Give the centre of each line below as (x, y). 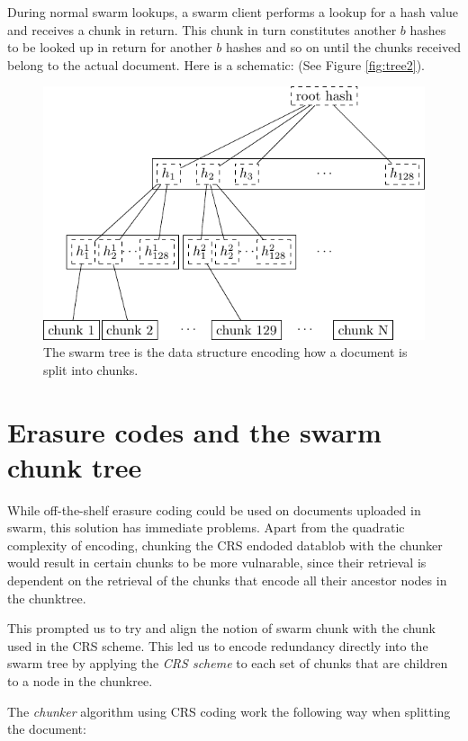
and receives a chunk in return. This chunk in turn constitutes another (202, 29)
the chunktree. (47, 598)
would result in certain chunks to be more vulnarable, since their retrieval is (217, 562)
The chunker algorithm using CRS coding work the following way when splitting (229, 711)
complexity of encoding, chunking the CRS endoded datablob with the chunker (225, 545)
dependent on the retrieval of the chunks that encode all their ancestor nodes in (227, 580)
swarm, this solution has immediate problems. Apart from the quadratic (206, 527)
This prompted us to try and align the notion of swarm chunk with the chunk (221, 628)
